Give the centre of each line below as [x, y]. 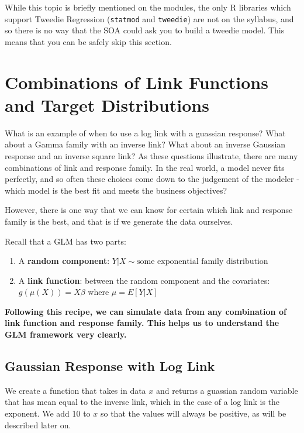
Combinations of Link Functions [137, 82]
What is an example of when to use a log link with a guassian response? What [145, 133]
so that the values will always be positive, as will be [193, 413]
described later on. [38, 425]
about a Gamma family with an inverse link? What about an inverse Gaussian [145, 144]
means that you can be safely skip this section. [88, 41]
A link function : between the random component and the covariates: [144, 280]
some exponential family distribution [203, 262]
